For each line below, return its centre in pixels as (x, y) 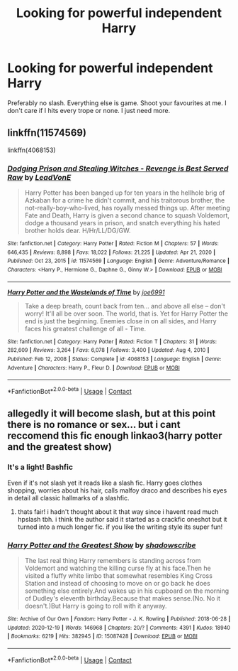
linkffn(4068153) (32, 150)
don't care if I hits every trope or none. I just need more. (89, 110)
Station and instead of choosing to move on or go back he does (117, 583)
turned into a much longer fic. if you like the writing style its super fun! (120, 527)
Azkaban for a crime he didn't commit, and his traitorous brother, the (125, 200)
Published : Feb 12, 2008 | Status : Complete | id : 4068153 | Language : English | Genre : (114, 359)
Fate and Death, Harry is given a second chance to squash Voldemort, (127, 215)
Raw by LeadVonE (39, 177)
